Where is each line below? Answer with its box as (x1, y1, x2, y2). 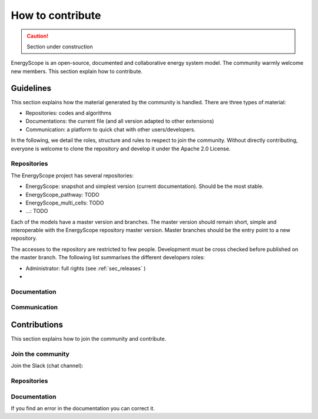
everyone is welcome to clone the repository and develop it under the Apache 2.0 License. (11, 145, 231, 152)
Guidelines (11, 83, 51, 93)
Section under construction (26, 43, 94, 50)
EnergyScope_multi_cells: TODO (25, 199, 104, 206)
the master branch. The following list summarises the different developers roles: (11, 254, 206, 261)
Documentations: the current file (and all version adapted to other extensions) (25, 118, 214, 125)
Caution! (26, 32, 49, 39)
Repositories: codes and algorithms (25, 110, 112, 117)
